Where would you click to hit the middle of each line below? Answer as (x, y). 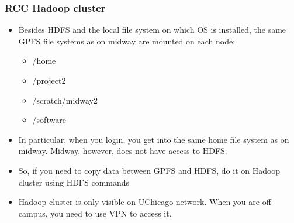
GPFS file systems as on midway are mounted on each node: (127, 41)
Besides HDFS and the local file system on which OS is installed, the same (152, 30)
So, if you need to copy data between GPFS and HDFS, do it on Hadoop (149, 170)
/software (49, 120)
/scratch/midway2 (65, 100)
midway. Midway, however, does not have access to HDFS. (123, 151)
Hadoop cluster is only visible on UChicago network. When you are (139, 202)
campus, (33, 213)
